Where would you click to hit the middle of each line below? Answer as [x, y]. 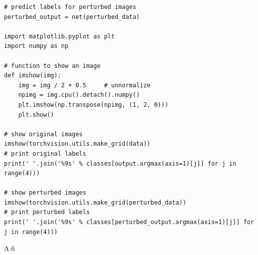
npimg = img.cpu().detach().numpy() [79, 95]
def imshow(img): [33, 76]
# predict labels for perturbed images [70, 7]
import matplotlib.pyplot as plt [59, 36]
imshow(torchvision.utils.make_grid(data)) [77, 144]
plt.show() [36, 115]
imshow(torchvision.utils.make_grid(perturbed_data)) [95, 202]
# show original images [43, 134]
